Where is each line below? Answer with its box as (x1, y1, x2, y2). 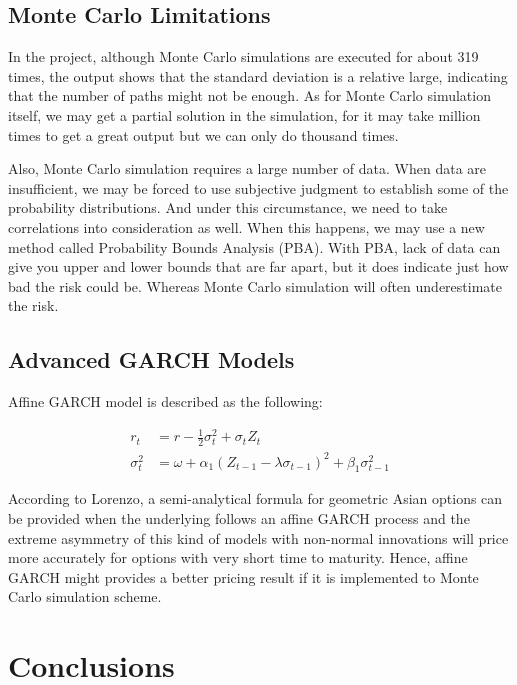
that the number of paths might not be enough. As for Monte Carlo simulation (8, 85, 491, 106)
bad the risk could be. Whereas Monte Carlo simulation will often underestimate (8, 275, 502, 296)
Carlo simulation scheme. (8, 586, 162, 607)
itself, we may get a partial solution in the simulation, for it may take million (8, 104, 481, 125)
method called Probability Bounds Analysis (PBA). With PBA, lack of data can (8, 236, 501, 257)
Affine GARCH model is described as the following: (8, 391, 323, 412)
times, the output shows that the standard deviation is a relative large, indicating (8, 65, 508, 86)
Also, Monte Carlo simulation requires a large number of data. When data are (8, 158, 487, 179)
